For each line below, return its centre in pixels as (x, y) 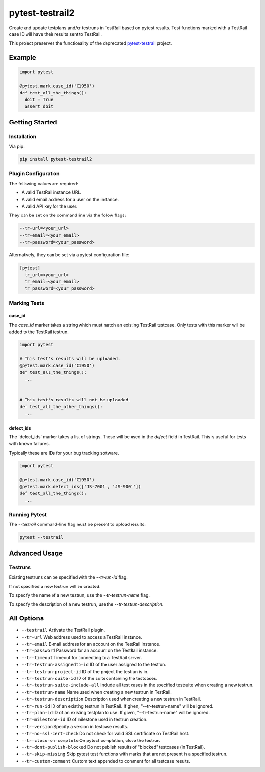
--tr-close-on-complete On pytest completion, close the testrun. (91, 740)
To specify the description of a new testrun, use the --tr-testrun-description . (86, 604)
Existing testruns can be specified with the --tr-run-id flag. (68, 577)
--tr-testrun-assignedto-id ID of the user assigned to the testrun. (94, 665)
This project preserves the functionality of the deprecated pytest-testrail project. (91, 43)
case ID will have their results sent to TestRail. (55, 34)
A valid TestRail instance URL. (52, 192)
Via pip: (17, 146)
